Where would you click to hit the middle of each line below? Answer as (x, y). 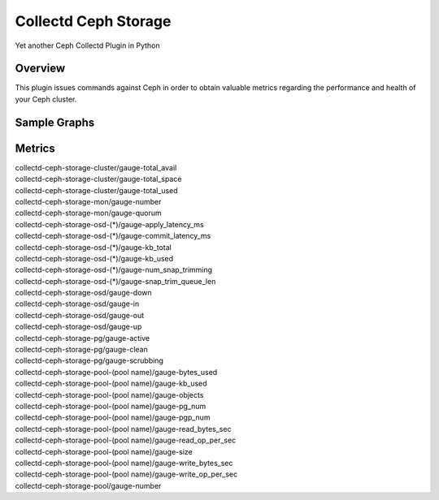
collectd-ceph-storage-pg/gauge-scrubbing (89, 360)
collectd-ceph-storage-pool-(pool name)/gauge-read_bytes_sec (123, 429)
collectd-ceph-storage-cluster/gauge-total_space (98, 179)
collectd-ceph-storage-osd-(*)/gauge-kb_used (94, 258)
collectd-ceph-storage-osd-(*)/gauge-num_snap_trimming (114, 270)
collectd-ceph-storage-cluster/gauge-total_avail (96, 167)
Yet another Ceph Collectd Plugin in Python (87, 45)
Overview (40, 69)
